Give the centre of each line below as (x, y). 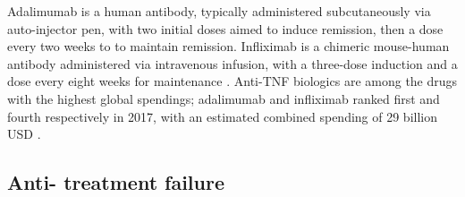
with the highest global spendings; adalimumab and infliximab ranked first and (224, 98)
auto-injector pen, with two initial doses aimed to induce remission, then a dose (225, 28)
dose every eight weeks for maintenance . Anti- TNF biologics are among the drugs (232, 81)
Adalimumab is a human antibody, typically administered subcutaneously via (219, 11)
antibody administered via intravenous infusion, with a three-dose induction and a (232, 63)
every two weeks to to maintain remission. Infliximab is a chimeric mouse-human (228, 46)
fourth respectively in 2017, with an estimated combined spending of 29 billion (223, 116)
